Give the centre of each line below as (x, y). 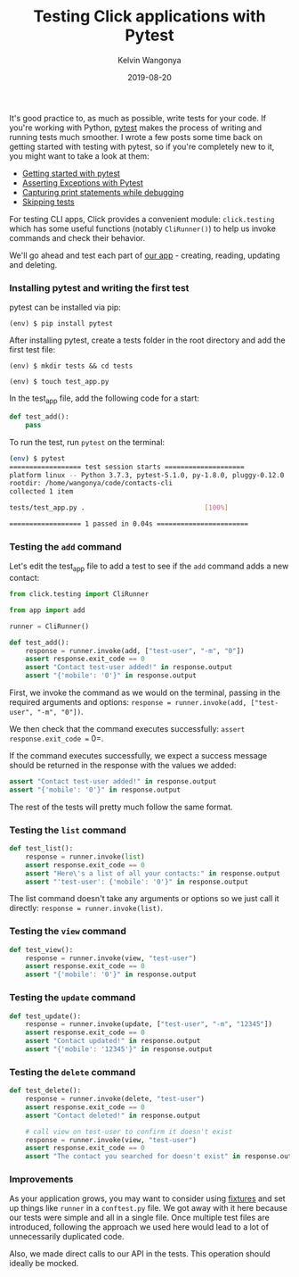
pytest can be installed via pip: (65, 307)
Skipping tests (48, 202)
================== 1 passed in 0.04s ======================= (129, 524)
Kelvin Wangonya (149, 60)
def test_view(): (41, 949)
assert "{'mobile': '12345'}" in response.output (119, 1049)
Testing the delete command (73, 1072)
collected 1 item (41, 492)
